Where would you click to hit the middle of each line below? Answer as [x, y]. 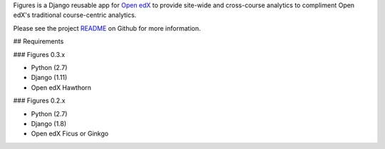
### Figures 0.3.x [39, 54]
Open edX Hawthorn [61, 87]
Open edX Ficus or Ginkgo [70, 134]
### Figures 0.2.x [39, 101]
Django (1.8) [49, 123]
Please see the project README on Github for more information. [107, 28]
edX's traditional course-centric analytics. [75, 15]
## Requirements [38, 41]
